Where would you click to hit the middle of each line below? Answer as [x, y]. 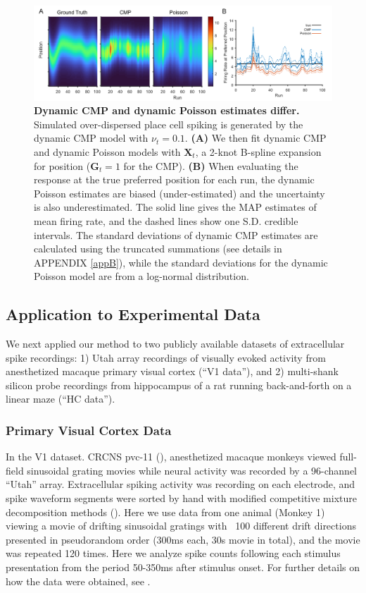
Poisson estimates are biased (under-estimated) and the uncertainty [179, 193]
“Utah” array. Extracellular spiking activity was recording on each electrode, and [181, 484]
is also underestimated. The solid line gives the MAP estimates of [175, 207]
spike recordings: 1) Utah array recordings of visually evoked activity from [166, 357]
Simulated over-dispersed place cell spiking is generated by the [169, 124]
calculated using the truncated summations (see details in [158, 249]
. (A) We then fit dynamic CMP [255, 138]
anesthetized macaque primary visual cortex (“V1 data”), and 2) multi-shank [172, 371]
